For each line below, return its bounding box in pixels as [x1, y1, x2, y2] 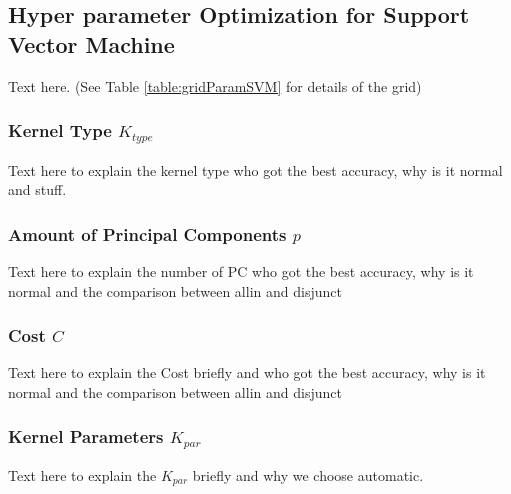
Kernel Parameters [8, 424, 164, 449]
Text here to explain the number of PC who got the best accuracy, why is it [8, 260, 474, 281]
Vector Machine [8, 28, 175, 59]
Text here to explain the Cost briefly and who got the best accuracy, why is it [8, 362, 486, 383]
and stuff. [8, 179, 67, 200]
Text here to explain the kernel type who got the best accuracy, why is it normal [8, 159, 503, 180]
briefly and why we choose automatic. [192, 464, 424, 485]
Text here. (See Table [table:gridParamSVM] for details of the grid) [8, 75, 422, 96]
